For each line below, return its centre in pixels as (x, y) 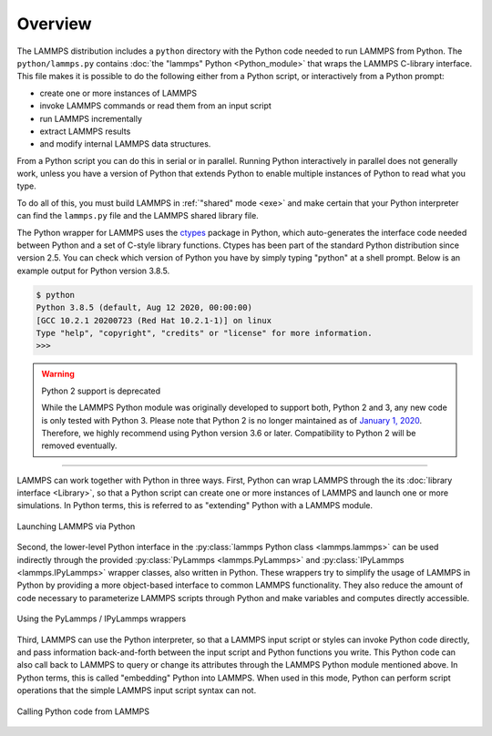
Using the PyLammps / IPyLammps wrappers (102, 618)
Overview (54, 24)
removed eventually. (79, 445)
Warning (58, 374)
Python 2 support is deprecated (101, 391)
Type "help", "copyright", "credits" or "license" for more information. (204, 333)
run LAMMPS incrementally (91, 118)
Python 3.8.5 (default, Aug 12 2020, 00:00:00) (144, 308)
